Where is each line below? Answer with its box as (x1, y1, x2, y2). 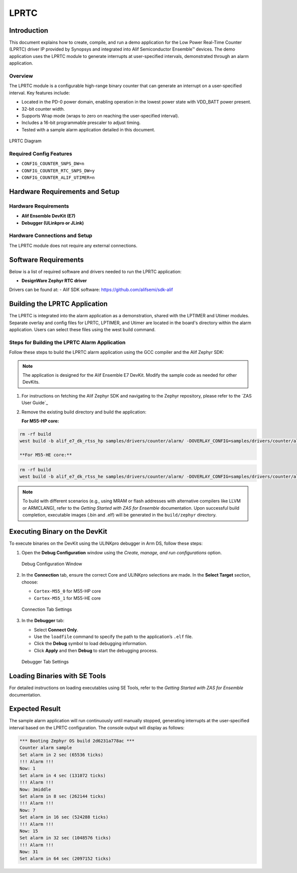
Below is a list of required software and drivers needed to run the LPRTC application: (9, 268, 182, 275)
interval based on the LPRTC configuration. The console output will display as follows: (9, 724, 185, 731)
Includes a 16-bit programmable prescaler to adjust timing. (21, 119, 141, 126)
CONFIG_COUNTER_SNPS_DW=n (21, 161, 85, 167)
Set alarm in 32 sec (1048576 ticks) (19, 835, 111, 841)
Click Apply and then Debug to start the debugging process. (34, 647, 158, 653)
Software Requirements (9, 255, 84, 264)
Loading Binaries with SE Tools (9, 672, 106, 680)
